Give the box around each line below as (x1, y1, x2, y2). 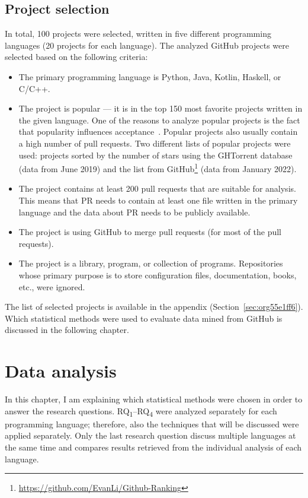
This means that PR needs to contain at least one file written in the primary (18, 194, 298, 206)
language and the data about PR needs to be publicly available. (18, 205, 251, 218)
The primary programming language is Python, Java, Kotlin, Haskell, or (18, 70, 281, 83)
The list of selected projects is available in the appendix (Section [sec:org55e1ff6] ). (5, 300, 303, 313)
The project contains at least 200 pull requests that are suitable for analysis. (18, 182, 296, 195)
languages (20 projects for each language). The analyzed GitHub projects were (5, 39, 289, 51)
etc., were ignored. (18, 280, 85, 293)
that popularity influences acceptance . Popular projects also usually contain (18, 125, 298, 138)
